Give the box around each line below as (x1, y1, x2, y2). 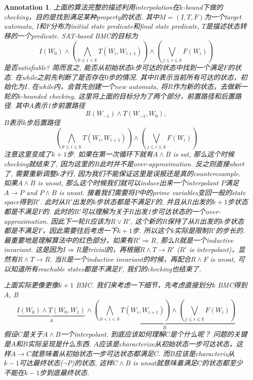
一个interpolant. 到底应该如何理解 (60, 329, 166, 339)
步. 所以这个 (132, 225, 171, 235)
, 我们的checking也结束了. (122, 263, 202, 273)
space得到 (4, 197, 33, 207)
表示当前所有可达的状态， (159, 72, 241, 82)
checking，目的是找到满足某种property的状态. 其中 (4, 11, 159, 21)
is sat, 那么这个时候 (173, 149, 235, 159)
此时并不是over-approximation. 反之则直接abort (99, 158, 244, 168)
